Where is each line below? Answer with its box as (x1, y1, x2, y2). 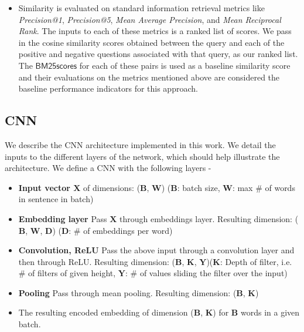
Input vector (18, 181, 70, 193)
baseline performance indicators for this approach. (18, 82, 198, 95)
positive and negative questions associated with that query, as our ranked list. (18, 48, 298, 60)
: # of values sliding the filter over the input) (125, 267, 288, 279)
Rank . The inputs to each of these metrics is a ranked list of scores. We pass (18, 25, 292, 37)
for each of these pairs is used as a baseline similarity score (79, 59, 291, 71)
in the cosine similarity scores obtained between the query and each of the (18, 36, 285, 48)
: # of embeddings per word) (69, 224, 173, 236)
